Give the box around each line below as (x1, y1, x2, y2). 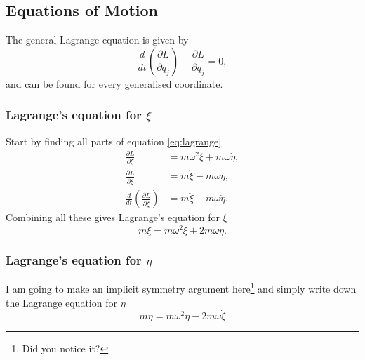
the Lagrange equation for (6, 295, 117, 309)
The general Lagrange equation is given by (6, 32, 189, 47)
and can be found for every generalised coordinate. (6, 76, 223, 91)
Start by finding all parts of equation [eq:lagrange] (6, 133, 222, 148)
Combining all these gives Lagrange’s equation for (6, 210, 220, 225)
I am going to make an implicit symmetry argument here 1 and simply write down (6, 279, 357, 295)
